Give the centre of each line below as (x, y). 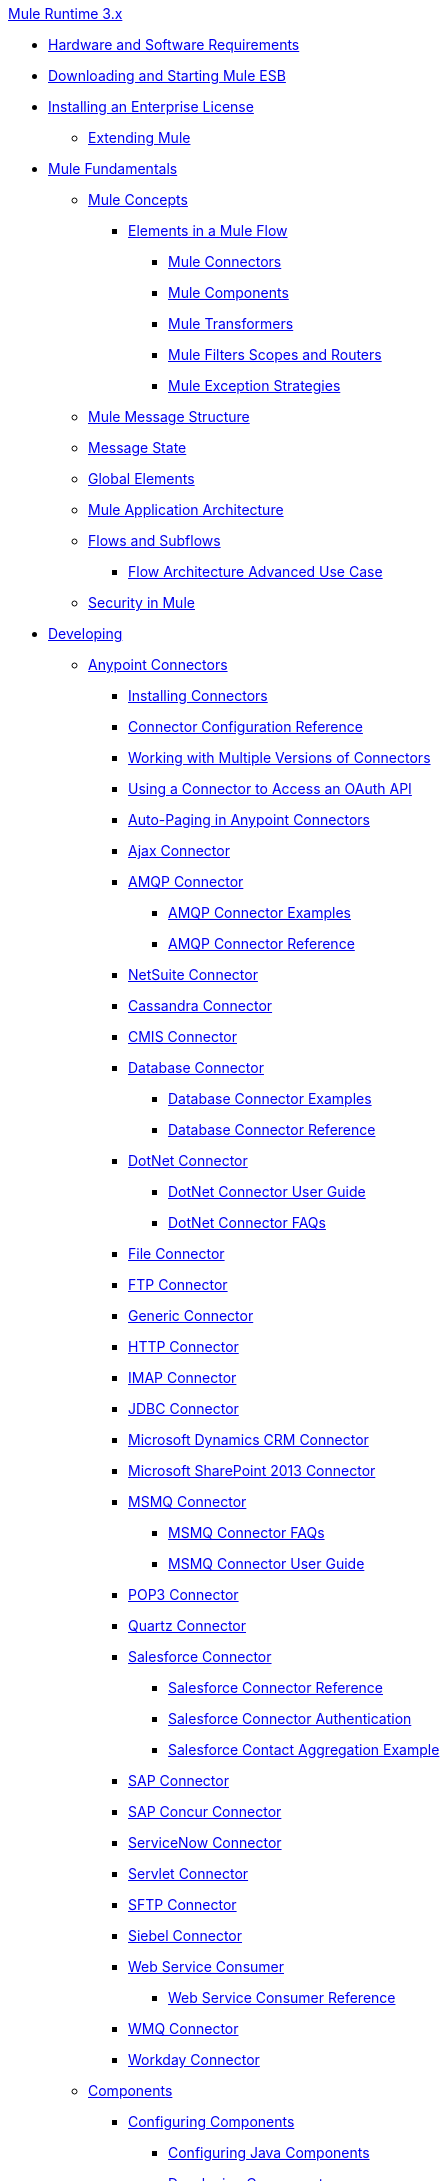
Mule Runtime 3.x (65, 13)
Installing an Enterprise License (151, 106)
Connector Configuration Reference (245, 726)
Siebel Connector (185, 1935)
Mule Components (228, 292)
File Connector (176, 1253)
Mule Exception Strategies (254, 385)
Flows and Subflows (154, 540)
